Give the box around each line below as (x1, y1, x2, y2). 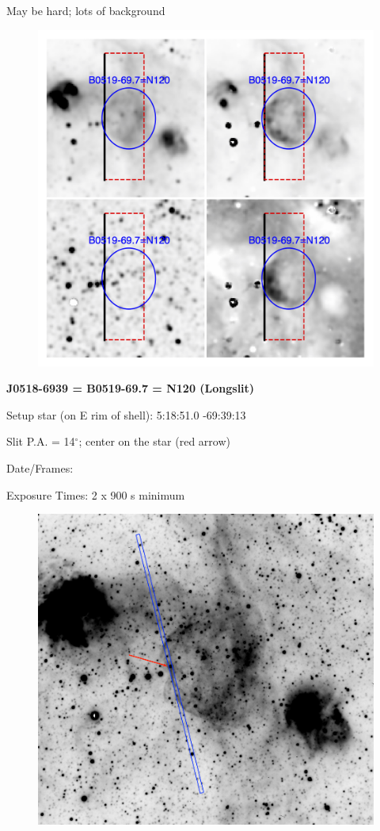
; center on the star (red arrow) (78, 433, 230, 450)
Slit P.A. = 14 (6, 433, 75, 450)
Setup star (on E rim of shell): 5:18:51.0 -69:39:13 (6, 406, 246, 423)
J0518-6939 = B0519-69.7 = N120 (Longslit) (6, 380, 255, 396)
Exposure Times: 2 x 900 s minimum (6, 486, 185, 503)
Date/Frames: (6, 459, 74, 476)
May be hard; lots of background (6, 2, 165, 18)
